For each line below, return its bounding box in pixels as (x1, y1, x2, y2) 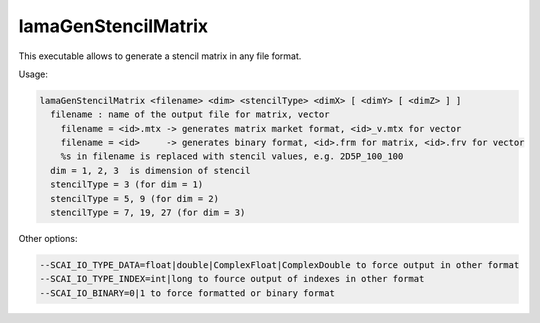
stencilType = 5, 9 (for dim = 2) (50, 193, 220, 204)
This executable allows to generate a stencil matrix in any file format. (18, 50, 302, 62)
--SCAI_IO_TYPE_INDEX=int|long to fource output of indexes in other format (39, 273, 425, 285)
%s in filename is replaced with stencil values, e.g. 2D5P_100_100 (60, 151, 404, 162)
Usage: (18, 68, 49, 80)
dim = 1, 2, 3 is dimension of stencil (50, 165, 251, 176)
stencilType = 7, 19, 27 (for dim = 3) (50, 207, 246, 219)
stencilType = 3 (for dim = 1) (50, 179, 204, 190)
